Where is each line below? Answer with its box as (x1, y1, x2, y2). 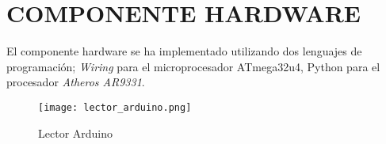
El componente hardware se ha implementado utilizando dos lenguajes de (6, 43, 362, 59)
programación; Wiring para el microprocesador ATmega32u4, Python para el (6, 58, 380, 74)
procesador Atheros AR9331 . (6, 74, 145, 90)
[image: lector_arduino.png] (38, 101, 192, 113)
